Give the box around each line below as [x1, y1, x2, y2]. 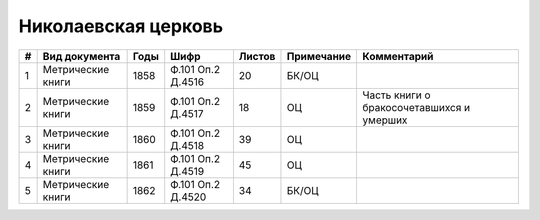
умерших [362, 113, 408, 127]
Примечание [286, 49, 352, 63]
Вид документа [42, 49, 121, 63]
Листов [238, 49, 276, 63]
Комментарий [362, 49, 434, 63]
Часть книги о [362, 88, 431, 102]
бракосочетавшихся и [362, 100, 470, 114]
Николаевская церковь [18, 15, 224, 37]
